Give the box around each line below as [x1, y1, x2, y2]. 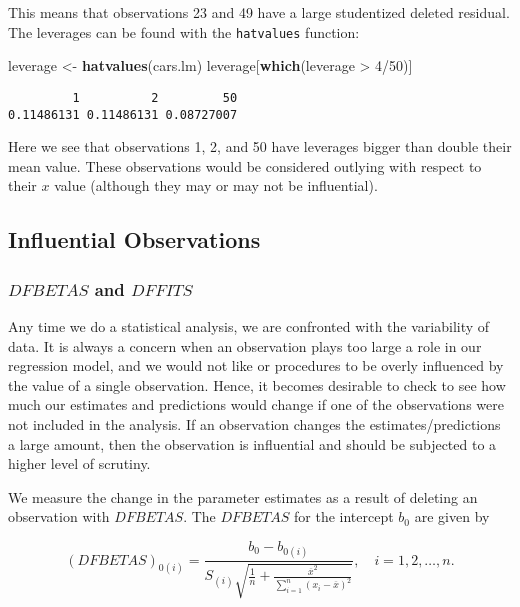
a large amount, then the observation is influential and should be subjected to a [8, 433, 497, 454]
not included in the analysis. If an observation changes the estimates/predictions [8, 413, 501, 434]
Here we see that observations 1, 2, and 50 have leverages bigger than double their [8, 136, 512, 157]
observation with [8, 506, 110, 527]
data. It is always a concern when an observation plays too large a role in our [8, 335, 482, 356]
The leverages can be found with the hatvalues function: [8, 21, 360, 42]
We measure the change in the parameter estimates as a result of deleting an [8, 486, 478, 507]
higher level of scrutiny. [8, 453, 151, 474]
